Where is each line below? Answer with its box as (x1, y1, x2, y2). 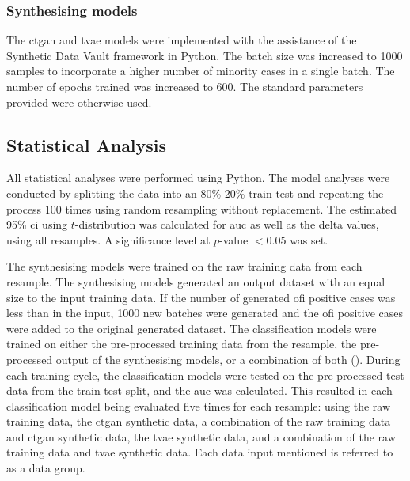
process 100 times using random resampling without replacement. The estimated (6, 200, 397, 217)
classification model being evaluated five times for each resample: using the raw (6, 397, 391, 414)
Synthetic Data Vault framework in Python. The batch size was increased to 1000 (6, 47, 403, 63)
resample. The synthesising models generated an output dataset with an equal (6, 273, 385, 290)
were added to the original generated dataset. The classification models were (6, 320, 377, 336)
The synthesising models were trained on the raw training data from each (6, 258, 363, 275)
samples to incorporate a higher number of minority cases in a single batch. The (6, 62, 395, 79)
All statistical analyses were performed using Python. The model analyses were (6, 169, 390, 186)
